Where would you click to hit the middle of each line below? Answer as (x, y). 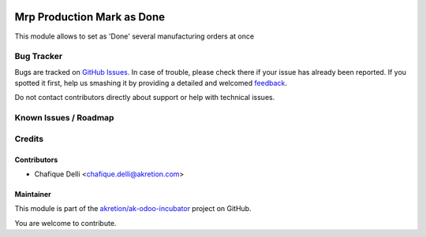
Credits (29, 139)
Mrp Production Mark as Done (90, 17)
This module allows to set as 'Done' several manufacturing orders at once (135, 36)
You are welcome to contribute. (65, 223)
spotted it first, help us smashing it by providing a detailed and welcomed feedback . (151, 83)
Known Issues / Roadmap (64, 118)
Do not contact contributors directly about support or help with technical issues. (145, 98)
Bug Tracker (39, 57)
